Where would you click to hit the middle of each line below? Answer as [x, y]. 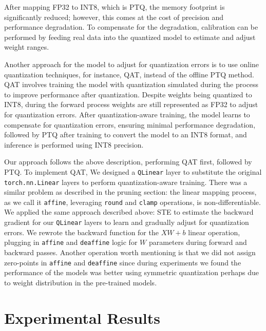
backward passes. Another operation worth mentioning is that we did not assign [130, 252]
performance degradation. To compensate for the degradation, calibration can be [131, 27]
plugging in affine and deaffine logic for [71, 242]
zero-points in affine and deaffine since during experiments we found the [123, 262]
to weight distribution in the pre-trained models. [81, 282]
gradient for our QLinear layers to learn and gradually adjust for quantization [127, 222]
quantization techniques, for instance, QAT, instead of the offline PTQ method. [129, 74]
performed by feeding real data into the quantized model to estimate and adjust [130, 37]
